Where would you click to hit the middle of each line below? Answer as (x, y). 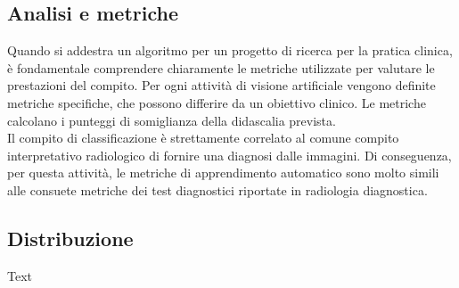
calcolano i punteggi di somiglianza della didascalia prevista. (172, 120)
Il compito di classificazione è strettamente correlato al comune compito (203, 138)
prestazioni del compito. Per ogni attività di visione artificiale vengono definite (221, 85)
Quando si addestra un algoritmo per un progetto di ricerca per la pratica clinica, (230, 50)
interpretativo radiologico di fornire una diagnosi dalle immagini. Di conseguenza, (229, 155)
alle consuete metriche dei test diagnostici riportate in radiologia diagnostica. (217, 189)
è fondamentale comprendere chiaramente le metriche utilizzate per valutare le (221, 67)
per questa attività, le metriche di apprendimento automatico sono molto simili (223, 173)
